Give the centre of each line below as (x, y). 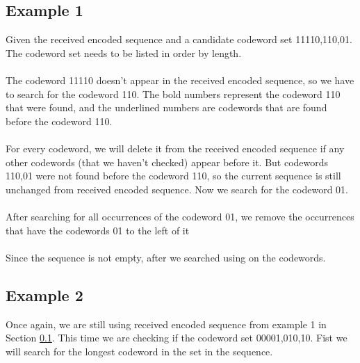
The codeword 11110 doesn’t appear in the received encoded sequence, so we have (180, 80)
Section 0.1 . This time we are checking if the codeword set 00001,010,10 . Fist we (177, 338)
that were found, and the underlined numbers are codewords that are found (166, 107)
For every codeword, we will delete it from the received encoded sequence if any (175, 148)
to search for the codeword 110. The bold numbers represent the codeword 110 (173, 94)
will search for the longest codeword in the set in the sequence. (139, 351)
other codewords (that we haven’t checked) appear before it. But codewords (167, 162)
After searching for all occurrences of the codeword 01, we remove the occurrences (180, 216)
